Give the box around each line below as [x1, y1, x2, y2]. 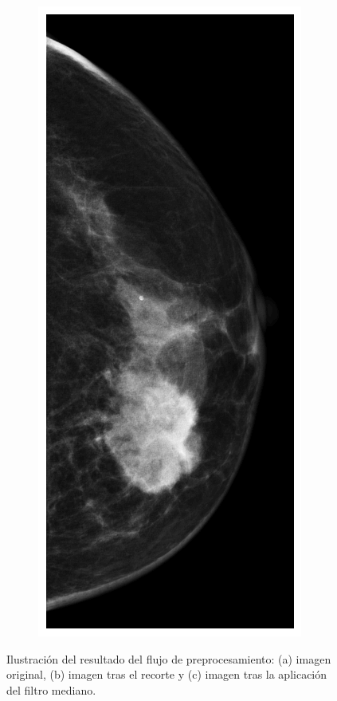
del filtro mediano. [6, 681, 96, 698]
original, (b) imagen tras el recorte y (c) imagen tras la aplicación [6, 666, 327, 683]
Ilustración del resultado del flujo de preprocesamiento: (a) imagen [6, 650, 331, 667]
